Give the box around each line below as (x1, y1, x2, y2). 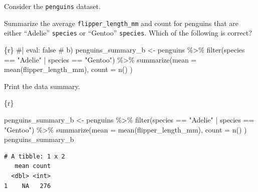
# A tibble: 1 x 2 (4, 152, 65, 160)
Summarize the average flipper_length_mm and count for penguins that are (4, 17, 239, 28)
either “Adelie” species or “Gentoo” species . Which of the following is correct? (4, 27, 252, 38)
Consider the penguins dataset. (4, 1, 101, 11)
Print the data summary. (4, 80, 80, 91)
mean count (15, 162, 51, 170)
